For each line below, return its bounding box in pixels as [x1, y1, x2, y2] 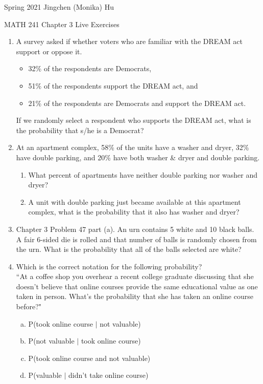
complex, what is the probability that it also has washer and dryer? [28, 206, 240, 217]
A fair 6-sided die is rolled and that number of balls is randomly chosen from [16, 233, 257, 244]
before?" [16, 301, 42, 312]
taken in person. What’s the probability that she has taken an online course [16, 291, 253, 302]
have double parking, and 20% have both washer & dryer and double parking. [16, 152, 260, 162]
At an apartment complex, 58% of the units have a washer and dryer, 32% [16, 142, 249, 153]
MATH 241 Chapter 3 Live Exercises [4, 18, 119, 29]
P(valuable [28, 370, 62, 380]
